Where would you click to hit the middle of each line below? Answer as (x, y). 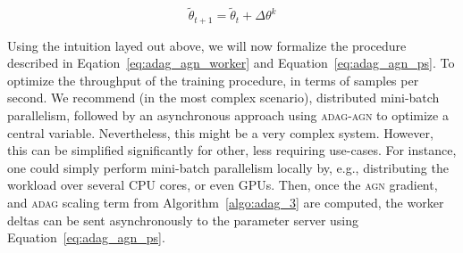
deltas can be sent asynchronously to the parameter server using (183, 220)
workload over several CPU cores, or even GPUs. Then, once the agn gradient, (223, 185)
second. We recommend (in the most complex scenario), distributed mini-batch (223, 98)
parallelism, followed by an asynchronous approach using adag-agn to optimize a (228, 115)
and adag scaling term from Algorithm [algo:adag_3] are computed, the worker (226, 203)
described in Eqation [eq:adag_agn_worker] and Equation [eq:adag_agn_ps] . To (231, 63)
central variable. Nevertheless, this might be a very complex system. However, (220, 132)
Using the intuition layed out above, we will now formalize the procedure (207, 45)
